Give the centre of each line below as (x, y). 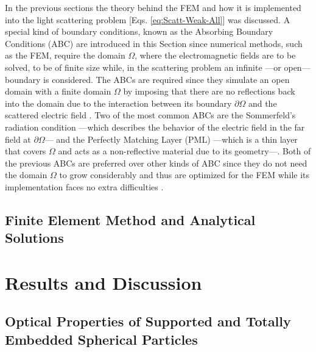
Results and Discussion (104, 282)
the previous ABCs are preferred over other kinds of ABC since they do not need (156, 163)
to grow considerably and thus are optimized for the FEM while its (184, 175)
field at (18, 139)
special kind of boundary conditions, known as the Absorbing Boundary (139, 31)
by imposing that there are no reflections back (209, 91)
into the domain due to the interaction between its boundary (118, 103)
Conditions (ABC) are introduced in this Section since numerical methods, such (154, 43)
